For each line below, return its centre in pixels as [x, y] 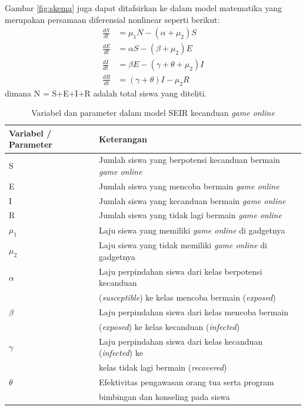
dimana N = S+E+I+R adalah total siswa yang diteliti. [106, 93]
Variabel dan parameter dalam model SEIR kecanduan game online [153, 113]
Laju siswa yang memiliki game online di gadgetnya [192, 230]
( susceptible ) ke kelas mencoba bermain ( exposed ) [187, 297]
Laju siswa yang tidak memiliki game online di [183, 245]
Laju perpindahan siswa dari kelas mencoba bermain [194, 311]
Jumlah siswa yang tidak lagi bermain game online [190, 215]
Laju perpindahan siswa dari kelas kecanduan [181, 341]
